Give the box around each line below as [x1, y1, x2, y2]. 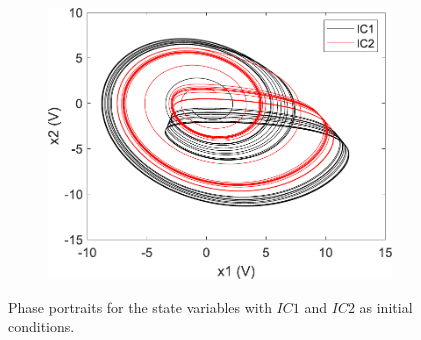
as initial [359, 296, 413, 317]
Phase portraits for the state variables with [8, 296, 272, 317]
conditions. [8, 316, 75, 337]
